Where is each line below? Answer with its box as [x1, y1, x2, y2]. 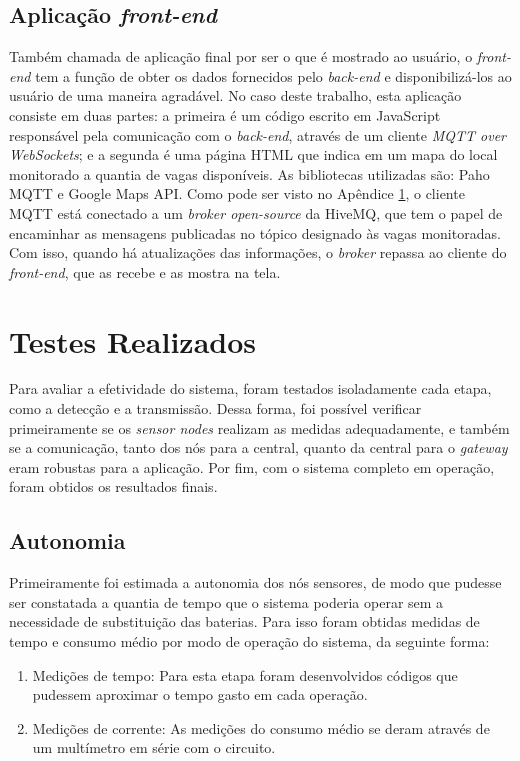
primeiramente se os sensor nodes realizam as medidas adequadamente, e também [9, 417, 510, 438]
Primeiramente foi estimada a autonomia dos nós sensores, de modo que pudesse [9, 572, 502, 593]
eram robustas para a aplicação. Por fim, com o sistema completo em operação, [9, 456, 495, 477]
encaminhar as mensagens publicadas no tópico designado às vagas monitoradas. [9, 222, 501, 243]
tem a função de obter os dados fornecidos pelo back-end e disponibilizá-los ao [35, 65, 512, 86]
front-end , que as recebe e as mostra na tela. [9, 261, 281, 282]
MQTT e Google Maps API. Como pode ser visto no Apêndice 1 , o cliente [9, 183, 465, 204]
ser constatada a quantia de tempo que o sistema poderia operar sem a [9, 591, 444, 612]
